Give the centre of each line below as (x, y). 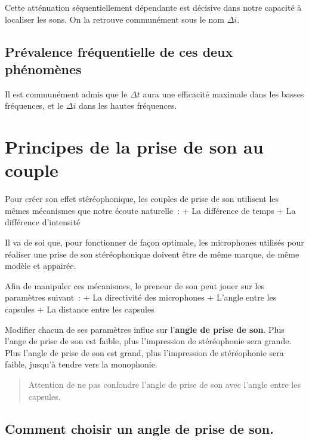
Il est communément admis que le (66, 94)
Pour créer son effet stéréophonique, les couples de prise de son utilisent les (142, 199)
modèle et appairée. (41, 266)
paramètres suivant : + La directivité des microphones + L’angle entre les (141, 297)
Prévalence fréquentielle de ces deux (119, 51)
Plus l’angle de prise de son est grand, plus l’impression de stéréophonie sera (144, 352)
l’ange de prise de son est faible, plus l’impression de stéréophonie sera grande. (148, 341)
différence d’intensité (43, 222)
